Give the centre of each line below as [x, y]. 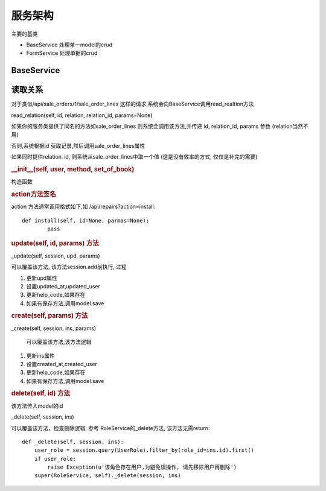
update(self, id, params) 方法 [55, 243]
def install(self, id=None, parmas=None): [86, 220]
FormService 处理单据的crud [62, 53]
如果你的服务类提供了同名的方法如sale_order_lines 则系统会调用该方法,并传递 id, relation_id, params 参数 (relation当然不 [160, 126]
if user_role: [55, 459]
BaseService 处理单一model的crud [69, 45]
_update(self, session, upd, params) [56, 256]
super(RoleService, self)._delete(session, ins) [107, 476]
